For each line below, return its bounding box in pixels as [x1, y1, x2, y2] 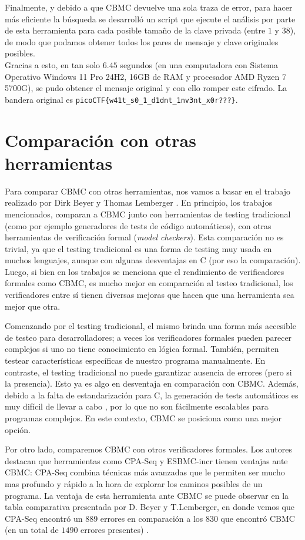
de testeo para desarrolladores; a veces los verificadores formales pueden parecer [5, 331, 292, 343]
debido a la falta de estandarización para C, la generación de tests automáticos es [5, 388, 299, 401]
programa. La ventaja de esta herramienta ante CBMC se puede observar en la [5, 489, 289, 501]
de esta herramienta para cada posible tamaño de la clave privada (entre [5, 24, 266, 36]
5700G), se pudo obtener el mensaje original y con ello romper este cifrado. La [5, 82, 287, 94]
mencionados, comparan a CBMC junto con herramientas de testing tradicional [5, 207, 291, 220]
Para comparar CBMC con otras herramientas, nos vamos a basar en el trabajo [5, 185, 290, 197]
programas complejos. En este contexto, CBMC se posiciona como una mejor [5, 412, 282, 424]
